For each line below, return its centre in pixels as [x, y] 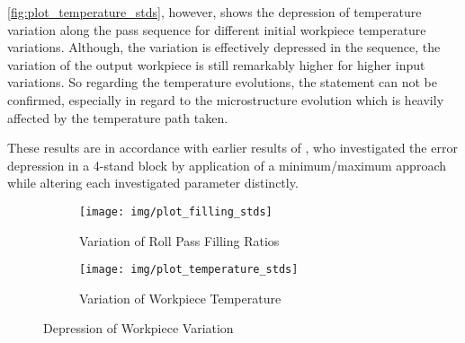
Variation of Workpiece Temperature [180, 298]
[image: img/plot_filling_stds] [176, 211]
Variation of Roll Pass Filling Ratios [179, 240]
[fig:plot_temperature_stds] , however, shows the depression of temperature [215, 12]
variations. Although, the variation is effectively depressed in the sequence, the [224, 47]
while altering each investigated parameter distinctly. [153, 183]
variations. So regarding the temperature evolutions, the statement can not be [222, 82]
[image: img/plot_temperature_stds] [189, 270]
